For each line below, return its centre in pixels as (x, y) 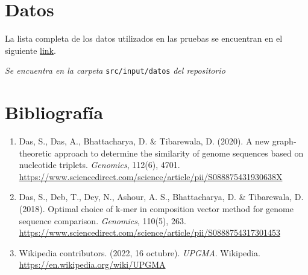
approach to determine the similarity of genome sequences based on (179, 153)
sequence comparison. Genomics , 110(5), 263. (102, 220)
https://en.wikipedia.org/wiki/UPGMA (92, 264)
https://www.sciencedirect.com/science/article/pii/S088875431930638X (151, 176)
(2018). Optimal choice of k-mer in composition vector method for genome (156, 209)
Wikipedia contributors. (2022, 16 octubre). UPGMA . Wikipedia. (140, 252)
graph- (284, 141)
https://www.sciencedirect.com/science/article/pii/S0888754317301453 (149, 232)
